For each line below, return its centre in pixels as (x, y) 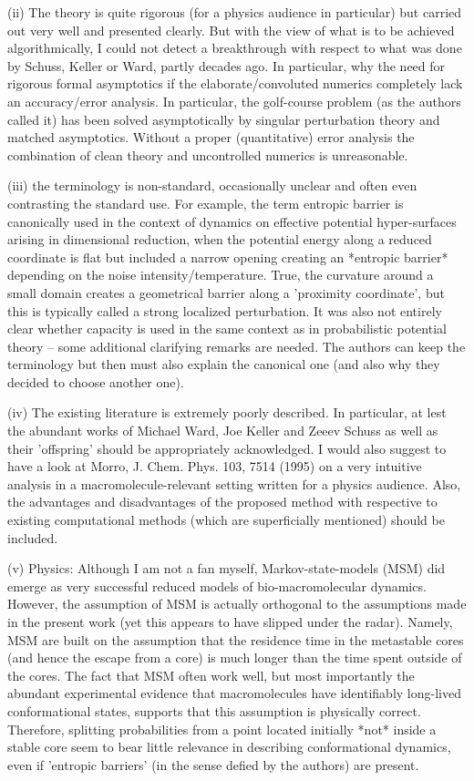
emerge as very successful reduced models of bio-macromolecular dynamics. (217, 586)
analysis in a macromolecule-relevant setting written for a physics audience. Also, (234, 483)
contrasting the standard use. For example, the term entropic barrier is (206, 203)
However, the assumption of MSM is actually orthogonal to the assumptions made (237, 604)
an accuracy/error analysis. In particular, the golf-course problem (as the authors (234, 101)
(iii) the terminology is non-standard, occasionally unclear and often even (212, 185)
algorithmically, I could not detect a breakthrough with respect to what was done (235, 48)
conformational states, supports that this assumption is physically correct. (214, 710)
